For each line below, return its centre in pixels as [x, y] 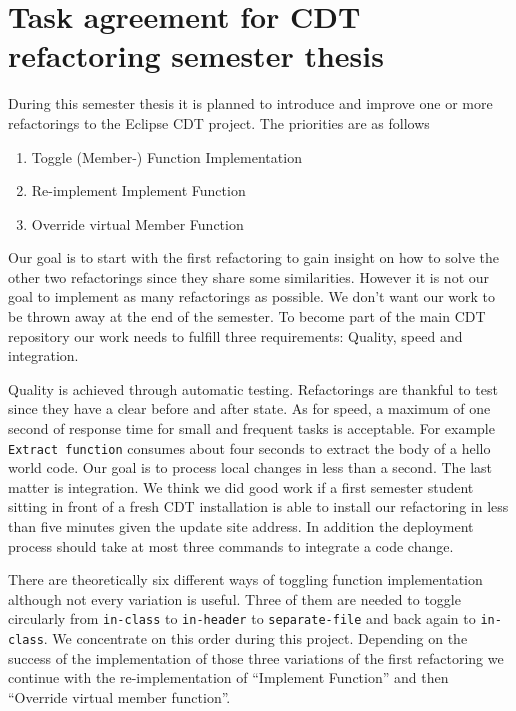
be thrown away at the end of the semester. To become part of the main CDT [247, 316]
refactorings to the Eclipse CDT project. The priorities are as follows [219, 122]
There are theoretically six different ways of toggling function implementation [245, 579]
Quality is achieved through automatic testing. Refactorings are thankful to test [253, 388]
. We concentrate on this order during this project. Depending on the [255, 638]
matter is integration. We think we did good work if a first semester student [241, 486]
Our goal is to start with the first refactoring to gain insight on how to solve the [253, 257]
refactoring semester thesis [196, 55]
